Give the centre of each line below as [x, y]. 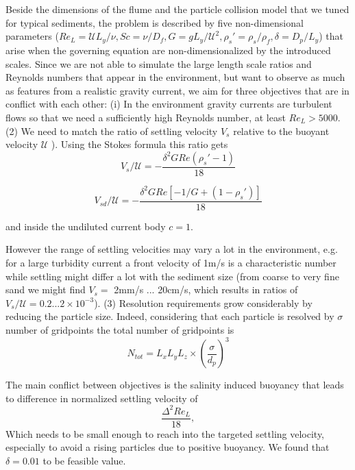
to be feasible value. [84, 460]
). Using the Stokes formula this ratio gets [139, 144]
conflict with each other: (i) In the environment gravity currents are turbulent [169, 104]
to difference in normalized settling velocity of [102, 398]
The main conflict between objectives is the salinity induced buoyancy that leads [175, 385]
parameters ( [32, 36]
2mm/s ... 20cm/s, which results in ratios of [206, 289]
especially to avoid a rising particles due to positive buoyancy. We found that [168, 447]
